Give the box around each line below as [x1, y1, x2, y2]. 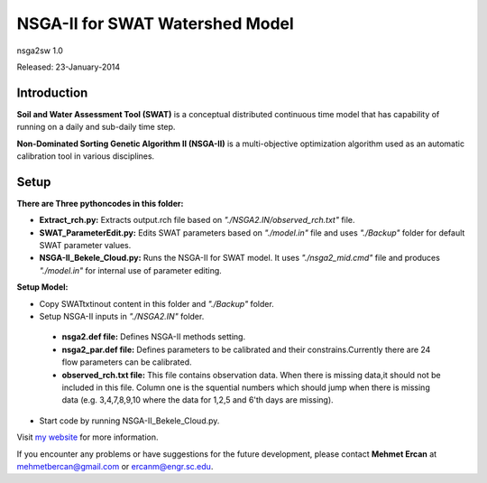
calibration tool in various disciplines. [16, 151, 155, 162]
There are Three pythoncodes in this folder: [16, 198, 184, 209]
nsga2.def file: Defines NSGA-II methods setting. [61, 331, 246, 342]
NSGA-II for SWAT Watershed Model [16, 14, 295, 33]
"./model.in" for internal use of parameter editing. [39, 265, 223, 275]
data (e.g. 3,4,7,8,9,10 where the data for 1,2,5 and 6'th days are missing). [61, 395, 334, 405]
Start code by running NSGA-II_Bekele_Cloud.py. [39, 415, 220, 426]
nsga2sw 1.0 [16, 45, 63, 56]
